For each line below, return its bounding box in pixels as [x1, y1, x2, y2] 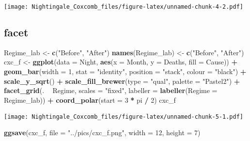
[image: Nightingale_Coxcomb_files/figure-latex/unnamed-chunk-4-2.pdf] [4, 3, 243, 10]
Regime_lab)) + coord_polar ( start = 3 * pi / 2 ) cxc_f [4, 94, 176, 105]
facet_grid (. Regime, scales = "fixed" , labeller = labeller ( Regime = [4, 85, 218, 95]
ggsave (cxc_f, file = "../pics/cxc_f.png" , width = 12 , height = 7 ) [4, 127, 201, 138]
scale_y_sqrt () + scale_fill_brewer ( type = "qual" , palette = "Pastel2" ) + [4, 76, 240, 86]
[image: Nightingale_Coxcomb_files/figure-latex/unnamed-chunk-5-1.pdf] [4, 113, 243, 121]
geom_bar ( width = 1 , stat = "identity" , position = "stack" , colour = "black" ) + [4, 66, 247, 77]
